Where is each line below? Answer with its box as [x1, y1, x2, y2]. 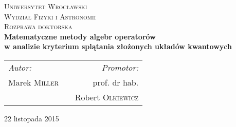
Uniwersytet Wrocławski [4, 1, 87, 11]
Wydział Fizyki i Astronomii [4, 11, 96, 22]
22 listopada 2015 [4, 113, 59, 123]
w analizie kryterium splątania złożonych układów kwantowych [4, 41, 232, 52]
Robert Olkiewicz [75, 91, 139, 103]
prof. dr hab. [93, 76, 139, 88]
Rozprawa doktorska [4, 21, 72, 32]
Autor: [8, 61, 31, 73]
